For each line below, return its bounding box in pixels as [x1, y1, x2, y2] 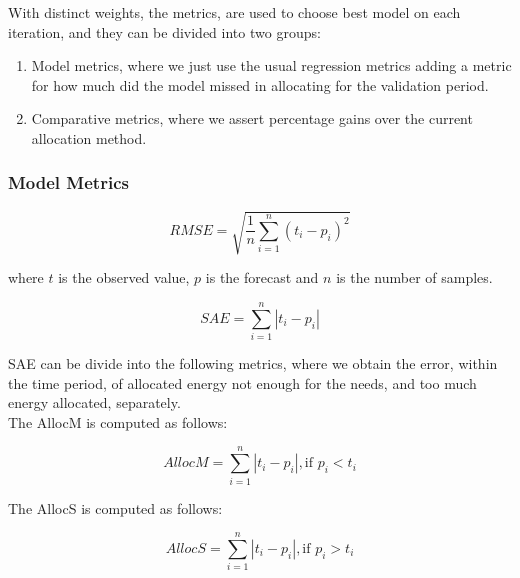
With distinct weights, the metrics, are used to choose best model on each [8, 2, 461, 22]
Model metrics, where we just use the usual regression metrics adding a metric [31, 55, 512, 76]
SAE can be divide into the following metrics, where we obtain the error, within [8, 353, 498, 374]
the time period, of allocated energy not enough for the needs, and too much [8, 372, 477, 393]
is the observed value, [58, 267, 190, 288]
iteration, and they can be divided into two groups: [8, 21, 321, 42]
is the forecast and [205, 267, 319, 288]
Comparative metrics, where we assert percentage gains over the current [31, 108, 473, 129]
